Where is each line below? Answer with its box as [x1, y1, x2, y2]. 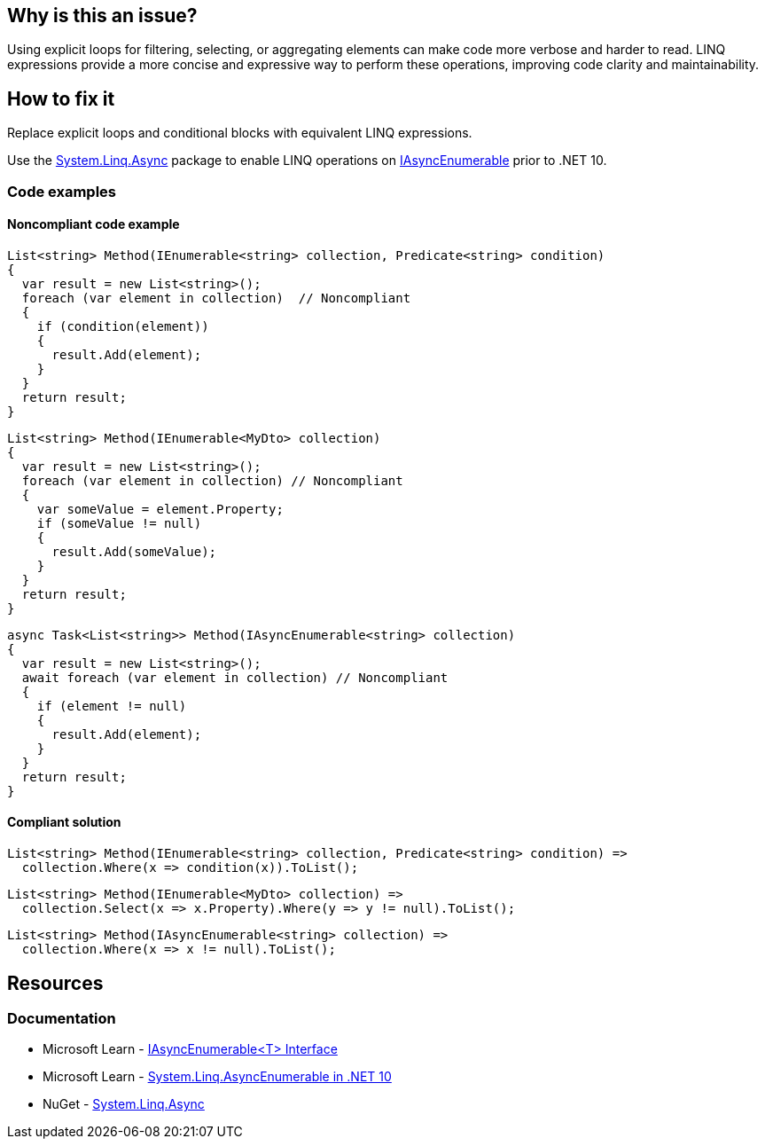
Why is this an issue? [7, 4, 198, 27]
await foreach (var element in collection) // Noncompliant [21, 670, 449, 685]
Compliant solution [7, 814, 121, 830]
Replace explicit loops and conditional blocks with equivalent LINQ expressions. [7, 125, 472, 141]
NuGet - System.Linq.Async [43, 1096, 205, 1112]
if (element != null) [36, 698, 187, 713]
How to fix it [7, 87, 115, 110]
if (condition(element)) [36, 318, 209, 334]
